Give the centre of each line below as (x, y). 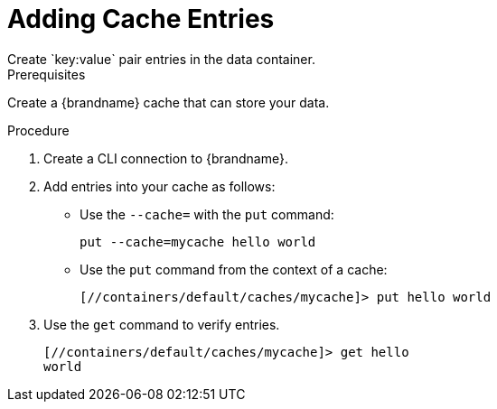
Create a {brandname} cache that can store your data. (169, 102)
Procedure (38, 130)
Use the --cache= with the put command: (207, 214)
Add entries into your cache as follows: (159, 186)
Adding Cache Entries (141, 19)
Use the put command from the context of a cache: (234, 269)
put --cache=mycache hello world (198, 242)
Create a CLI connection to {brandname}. (166, 158)
